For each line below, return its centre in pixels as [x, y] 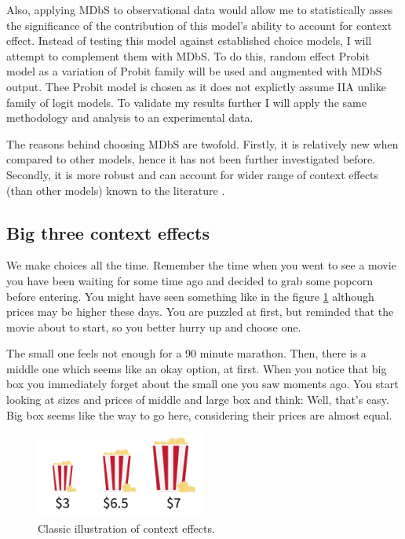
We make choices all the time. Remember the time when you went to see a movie [201, 265]
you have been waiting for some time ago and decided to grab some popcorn [190, 280]
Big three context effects [108, 232]
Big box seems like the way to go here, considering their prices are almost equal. [199, 414]
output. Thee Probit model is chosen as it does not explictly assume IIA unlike [197, 86]
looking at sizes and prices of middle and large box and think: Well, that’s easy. [198, 400]
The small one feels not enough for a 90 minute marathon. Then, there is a [186, 353]
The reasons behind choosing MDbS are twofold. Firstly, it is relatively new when [202, 143]
